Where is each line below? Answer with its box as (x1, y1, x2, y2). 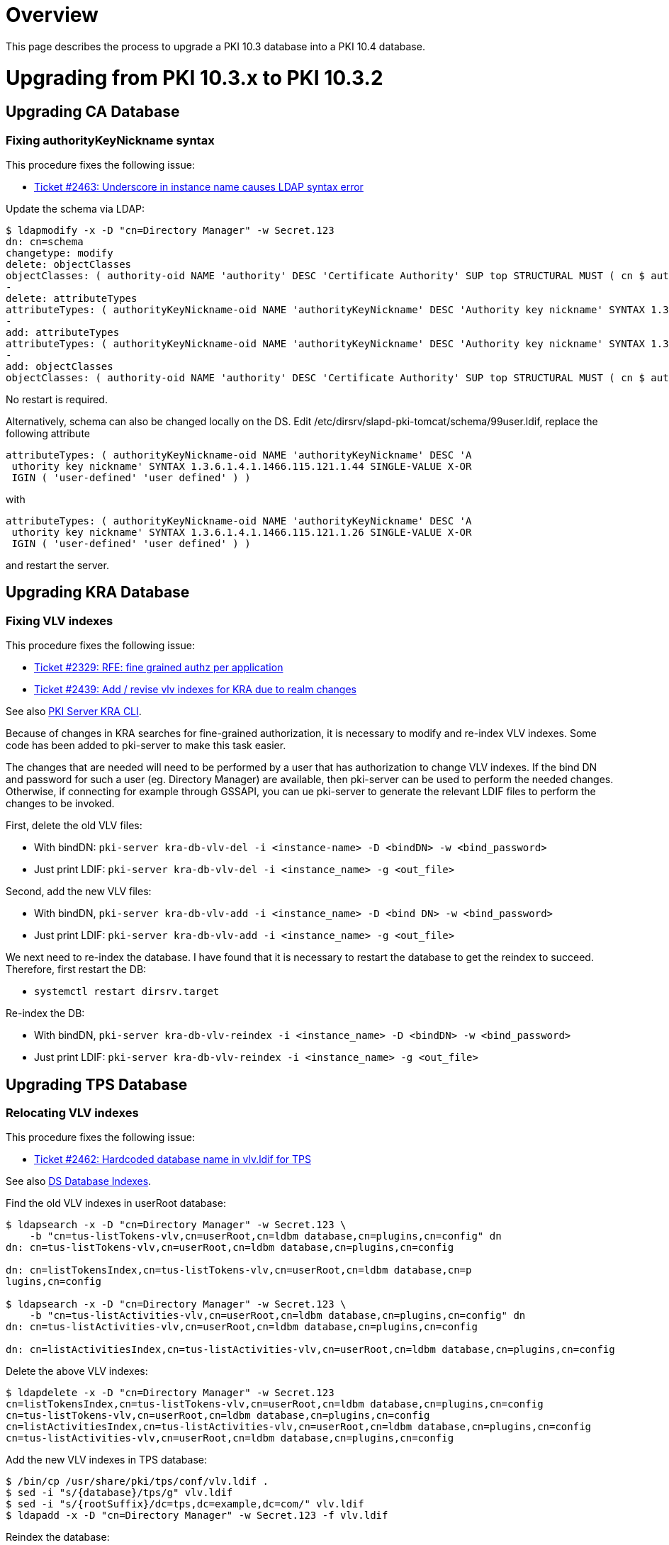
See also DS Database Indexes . (6, 1175, 152, 1188)
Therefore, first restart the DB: (6, 963, 147, 976)
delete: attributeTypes (6, 293, 137, 305)
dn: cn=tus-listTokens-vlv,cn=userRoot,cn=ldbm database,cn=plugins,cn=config (6, 1242, 454, 1254)
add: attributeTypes (6, 327, 120, 339)
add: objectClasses (6, 361, 113, 373)
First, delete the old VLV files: (6, 819, 142, 832)
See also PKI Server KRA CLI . (6, 705, 142, 718)
